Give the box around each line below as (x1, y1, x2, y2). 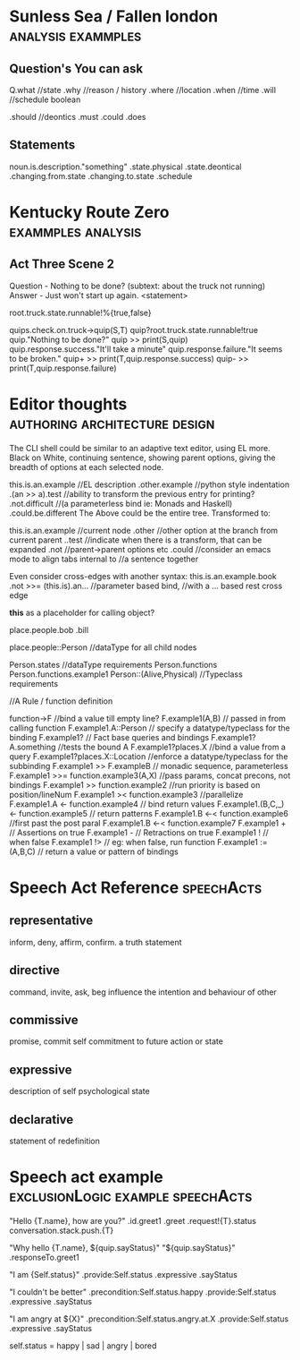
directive (9, 962, 60, 978)
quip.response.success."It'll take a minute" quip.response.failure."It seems (9, 343, 283, 355)
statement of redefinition (9, 1135, 101, 1146)
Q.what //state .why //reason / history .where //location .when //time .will (9, 85, 277, 95)
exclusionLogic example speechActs (9, 1186, 253, 1206)
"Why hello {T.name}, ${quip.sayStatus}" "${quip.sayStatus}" (9, 1242, 236, 1253)
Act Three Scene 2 (9, 257, 114, 272)
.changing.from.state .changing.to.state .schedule (9, 170, 193, 181)
